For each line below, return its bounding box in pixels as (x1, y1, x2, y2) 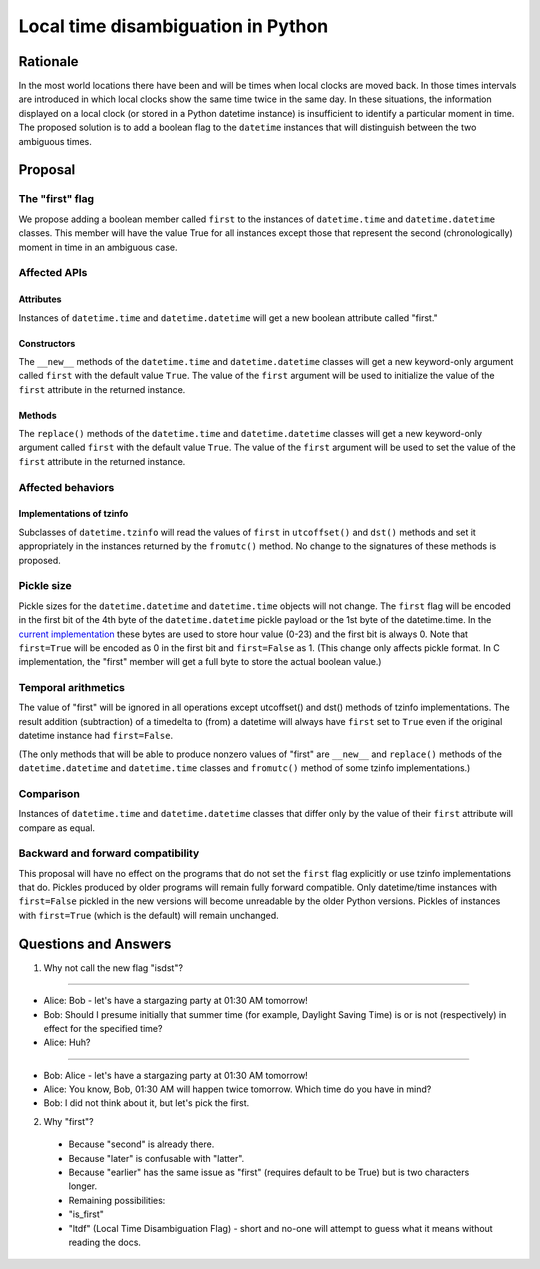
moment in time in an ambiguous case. (18, 241, 179, 253)
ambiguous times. (18, 135, 92, 147)
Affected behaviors (18, 480, 115, 494)
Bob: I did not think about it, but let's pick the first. (43, 1097, 250, 1109)
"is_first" (68, 1208, 105, 1220)
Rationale (18, 53, 79, 70)
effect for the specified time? (43, 1022, 163, 1034)
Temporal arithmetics (18, 681, 125, 695)
